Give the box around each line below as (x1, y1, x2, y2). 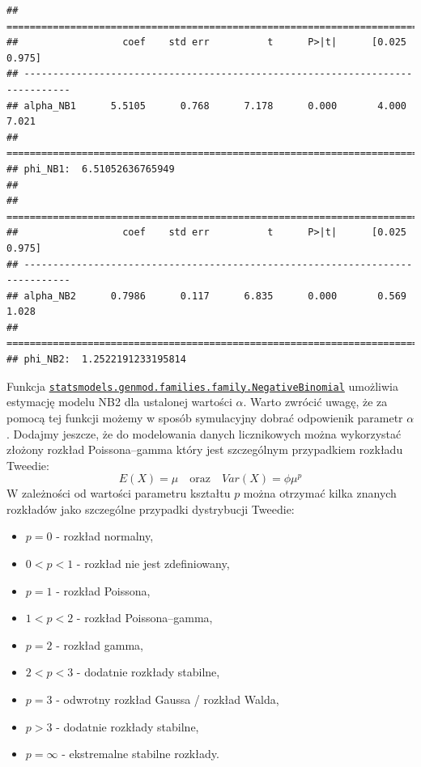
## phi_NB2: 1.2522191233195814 (6, 354, 186, 366)
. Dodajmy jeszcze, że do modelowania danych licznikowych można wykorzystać (6, 425, 402, 442)
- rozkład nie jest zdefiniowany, (76, 555, 230, 572)
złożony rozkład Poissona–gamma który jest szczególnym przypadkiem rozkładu (6, 441, 403, 458)
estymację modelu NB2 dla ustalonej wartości (6, 393, 232, 410)
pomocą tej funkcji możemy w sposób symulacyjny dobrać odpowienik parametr (6, 409, 403, 426)
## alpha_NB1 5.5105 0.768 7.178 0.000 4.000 (6, 100, 406, 112)
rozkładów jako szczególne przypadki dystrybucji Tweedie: (6, 500, 295, 517)
